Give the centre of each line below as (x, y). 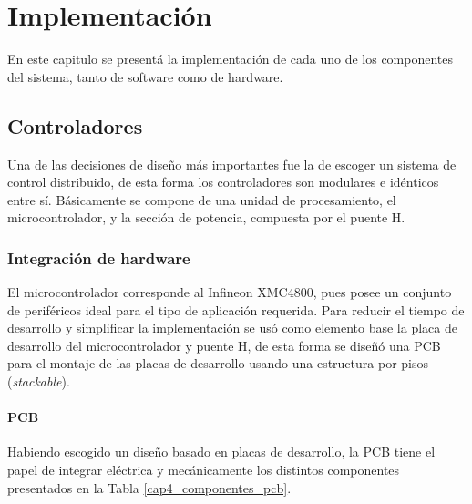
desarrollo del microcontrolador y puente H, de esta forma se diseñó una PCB (224, 345)
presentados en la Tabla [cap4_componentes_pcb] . (149, 487)
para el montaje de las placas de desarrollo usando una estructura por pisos (218, 363)
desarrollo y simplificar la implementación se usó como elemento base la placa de (232, 328)
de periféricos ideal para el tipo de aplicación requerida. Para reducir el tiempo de (236, 309)
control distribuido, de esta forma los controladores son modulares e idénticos (223, 182)
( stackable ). (39, 381)
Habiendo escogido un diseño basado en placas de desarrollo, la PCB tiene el (221, 452)
